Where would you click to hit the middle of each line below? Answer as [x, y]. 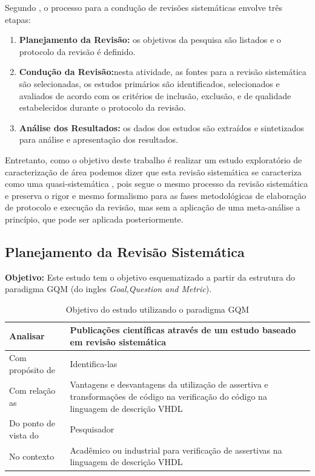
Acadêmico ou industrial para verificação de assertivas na [176, 450]
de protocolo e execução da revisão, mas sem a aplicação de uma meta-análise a [153, 207]
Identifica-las [94, 363]
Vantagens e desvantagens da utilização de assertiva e [169, 384]
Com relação [32, 390]
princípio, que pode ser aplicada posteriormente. [94, 219]
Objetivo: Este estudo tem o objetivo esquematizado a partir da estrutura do [150, 277]
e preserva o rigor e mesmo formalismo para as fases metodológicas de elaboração [156, 195]
